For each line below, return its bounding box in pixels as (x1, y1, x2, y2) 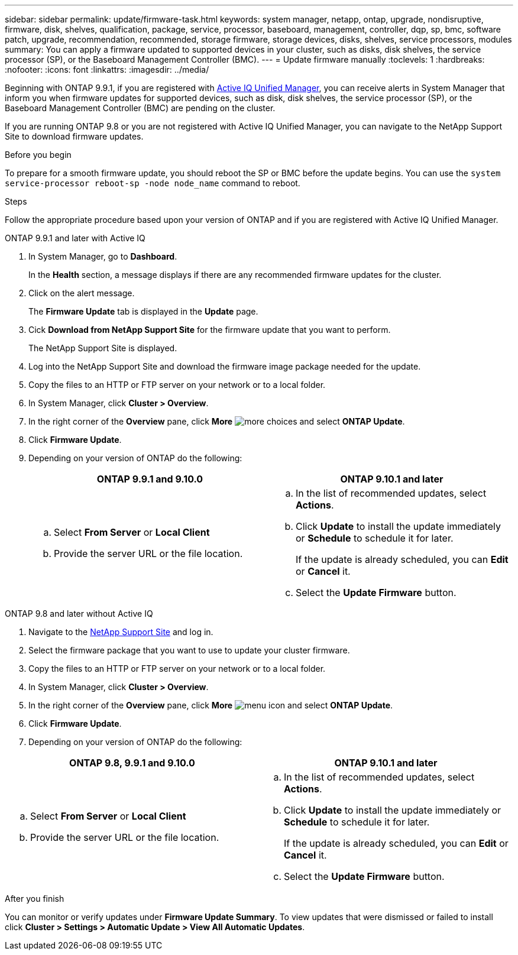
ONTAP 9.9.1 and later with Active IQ (5, 233, 145, 243)
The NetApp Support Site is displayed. (28, 343, 177, 353)
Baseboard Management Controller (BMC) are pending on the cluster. (5, 103, 276, 113)
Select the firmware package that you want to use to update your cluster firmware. (28, 645, 350, 655)
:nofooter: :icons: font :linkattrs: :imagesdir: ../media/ (5, 64, 209, 75)
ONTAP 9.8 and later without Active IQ (5, 608, 153, 619)
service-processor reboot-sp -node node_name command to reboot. (5, 178, 300, 188)
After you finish (5, 894, 64, 904)
